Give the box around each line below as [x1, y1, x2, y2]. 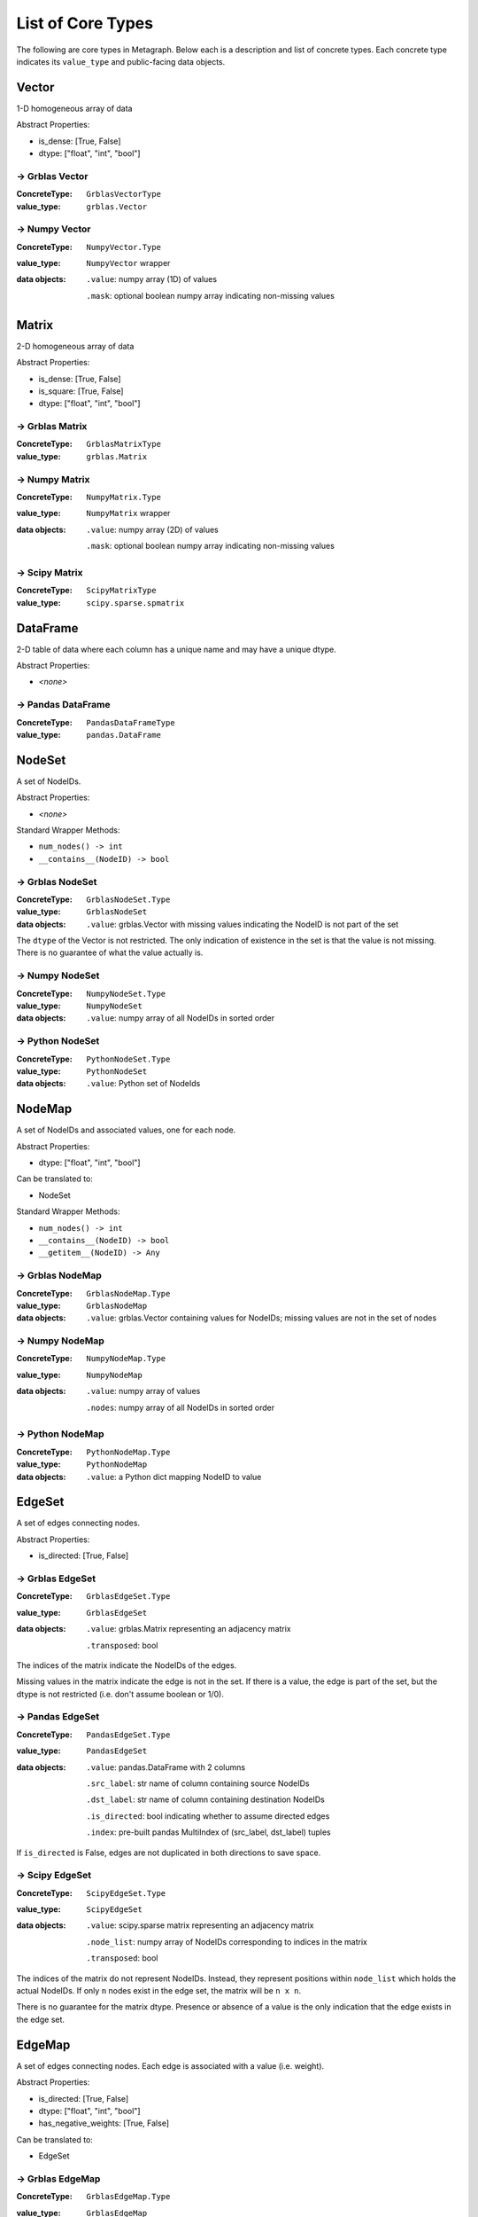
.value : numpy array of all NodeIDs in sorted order [86, 1013, 274, 1023]
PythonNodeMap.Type [86, 1446, 171, 1457]
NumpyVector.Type [86, 242, 161, 252]
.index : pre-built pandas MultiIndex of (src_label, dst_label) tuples [86, 1827, 331, 1837]
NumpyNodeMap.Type [86, 1353, 166, 1364]
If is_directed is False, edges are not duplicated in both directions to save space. [16, 1847, 321, 1858]
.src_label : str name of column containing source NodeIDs [86, 1778, 310, 1789]
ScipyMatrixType [86, 585, 157, 596]
